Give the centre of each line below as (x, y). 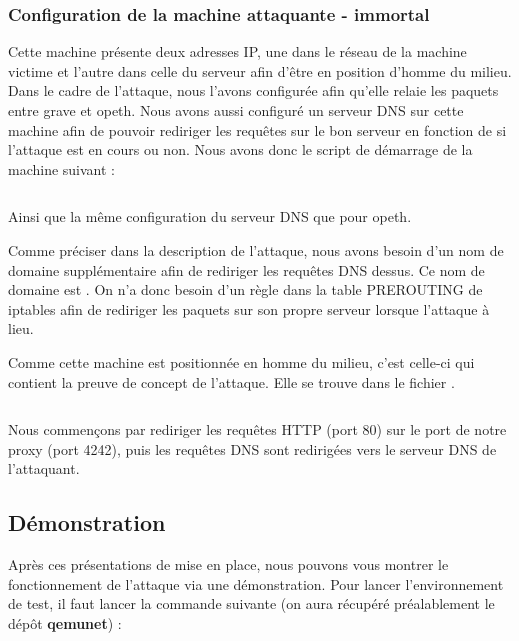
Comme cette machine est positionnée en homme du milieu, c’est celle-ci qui (241, 361)
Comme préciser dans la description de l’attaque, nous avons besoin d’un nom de (256, 249)
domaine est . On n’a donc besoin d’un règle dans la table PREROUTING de (245, 289)
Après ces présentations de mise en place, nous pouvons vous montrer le (228, 564)
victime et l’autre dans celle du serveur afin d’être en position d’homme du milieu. (260, 70)
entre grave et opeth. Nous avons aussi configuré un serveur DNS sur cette (236, 110)
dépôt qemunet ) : (65, 622)
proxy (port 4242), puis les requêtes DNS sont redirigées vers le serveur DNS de (252, 448)
